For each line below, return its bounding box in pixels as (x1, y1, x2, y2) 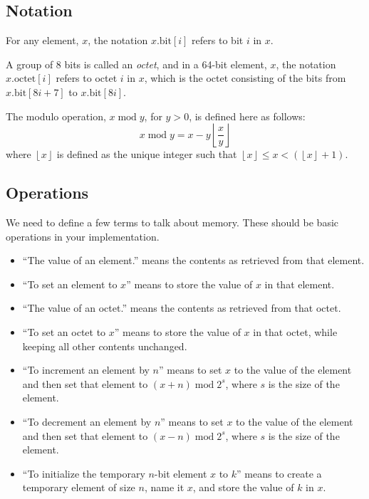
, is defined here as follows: (189, 108, 306, 123)
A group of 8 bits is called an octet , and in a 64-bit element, (6, 56, 267, 71)
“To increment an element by (22, 362, 150, 377)
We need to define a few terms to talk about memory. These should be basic (6, 214, 339, 229)
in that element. (264, 276, 335, 291)
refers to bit (192, 33, 244, 48)
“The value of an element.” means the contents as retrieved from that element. (22, 253, 365, 268)
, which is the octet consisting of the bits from (144, 70, 346, 85)
